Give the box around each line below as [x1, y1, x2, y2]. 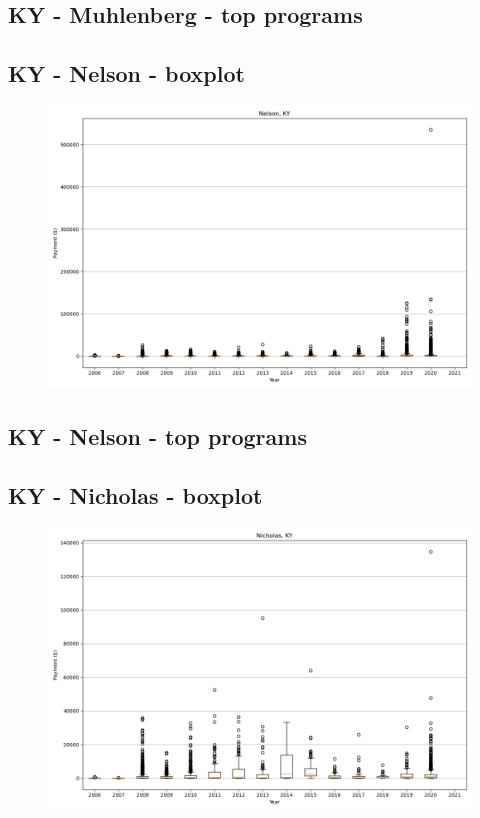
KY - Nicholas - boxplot [8, 480, 263, 511]
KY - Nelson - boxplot [8, 58, 245, 89]
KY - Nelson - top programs [8, 421, 307, 452]
